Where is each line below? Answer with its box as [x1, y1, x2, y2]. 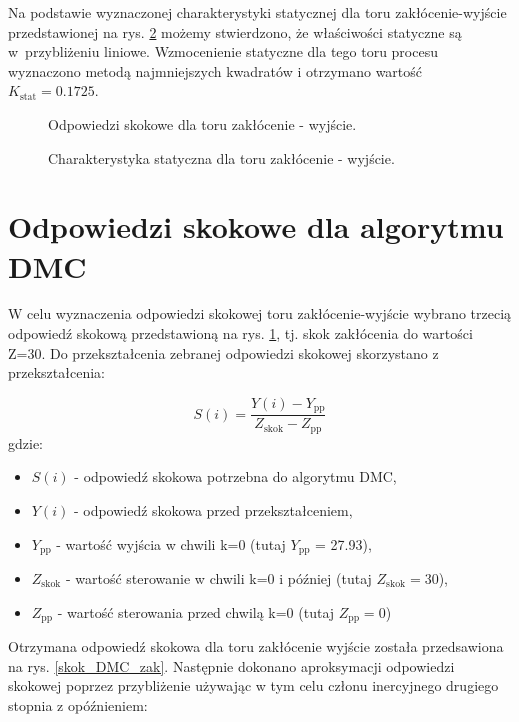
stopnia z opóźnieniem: [8, 694, 148, 715]
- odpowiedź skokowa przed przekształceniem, [73, 499, 353, 520]
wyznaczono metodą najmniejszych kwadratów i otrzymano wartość [8, 60, 423, 81]
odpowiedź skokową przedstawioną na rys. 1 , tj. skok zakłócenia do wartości [8, 323, 473, 344]
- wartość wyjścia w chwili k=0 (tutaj [56, 533, 286, 554]
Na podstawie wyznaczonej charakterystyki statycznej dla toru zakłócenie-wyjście [8, 2, 507, 22]
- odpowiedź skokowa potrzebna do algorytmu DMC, [74, 466, 397, 487]
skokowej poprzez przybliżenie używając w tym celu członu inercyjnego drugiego [8, 675, 499, 696]
